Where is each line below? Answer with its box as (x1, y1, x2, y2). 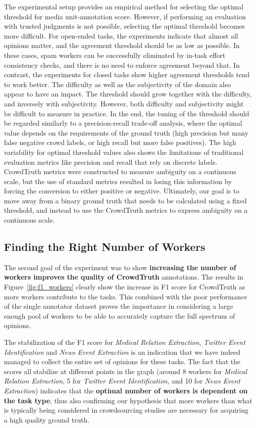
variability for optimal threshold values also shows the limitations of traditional (4, 146, 244, 157)
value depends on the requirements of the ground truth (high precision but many (4, 127, 249, 138)
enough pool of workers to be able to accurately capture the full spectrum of (4, 310, 235, 321)
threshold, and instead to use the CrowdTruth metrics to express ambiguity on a (4, 205, 248, 215)
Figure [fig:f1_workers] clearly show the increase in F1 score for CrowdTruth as (4, 282, 245, 292)
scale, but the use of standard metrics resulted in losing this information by (4, 176, 232, 186)
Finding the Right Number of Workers (4, 239, 205, 254)
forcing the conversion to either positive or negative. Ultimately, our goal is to (4, 186, 240, 196)
